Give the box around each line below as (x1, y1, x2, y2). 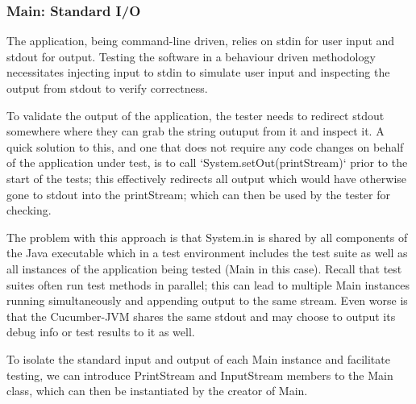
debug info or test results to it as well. (6, 323, 195, 340)
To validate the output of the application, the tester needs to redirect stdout (6, 106, 385, 123)
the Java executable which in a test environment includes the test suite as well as (6, 244, 408, 261)
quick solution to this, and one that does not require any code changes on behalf (6, 138, 404, 155)
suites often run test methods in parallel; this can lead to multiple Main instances (6, 276, 410, 293)
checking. (6, 202, 52, 219)
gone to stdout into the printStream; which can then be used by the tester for (6, 185, 390, 202)
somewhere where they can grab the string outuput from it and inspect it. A (6, 123, 385, 140)
